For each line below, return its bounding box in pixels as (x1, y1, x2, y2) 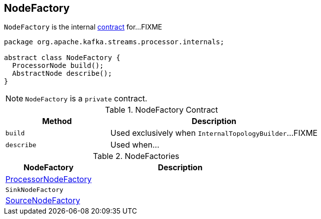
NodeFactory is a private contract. (25, 94, 147, 104)
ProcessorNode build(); (12, 62, 104, 70)
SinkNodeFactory (5, 186, 64, 194)
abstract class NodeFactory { (4, 54, 121, 62)
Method (42, 116, 72, 126)
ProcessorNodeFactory (5, 174, 92, 185)
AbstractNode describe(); (12, 69, 112, 78)
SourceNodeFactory (5, 195, 80, 206)
